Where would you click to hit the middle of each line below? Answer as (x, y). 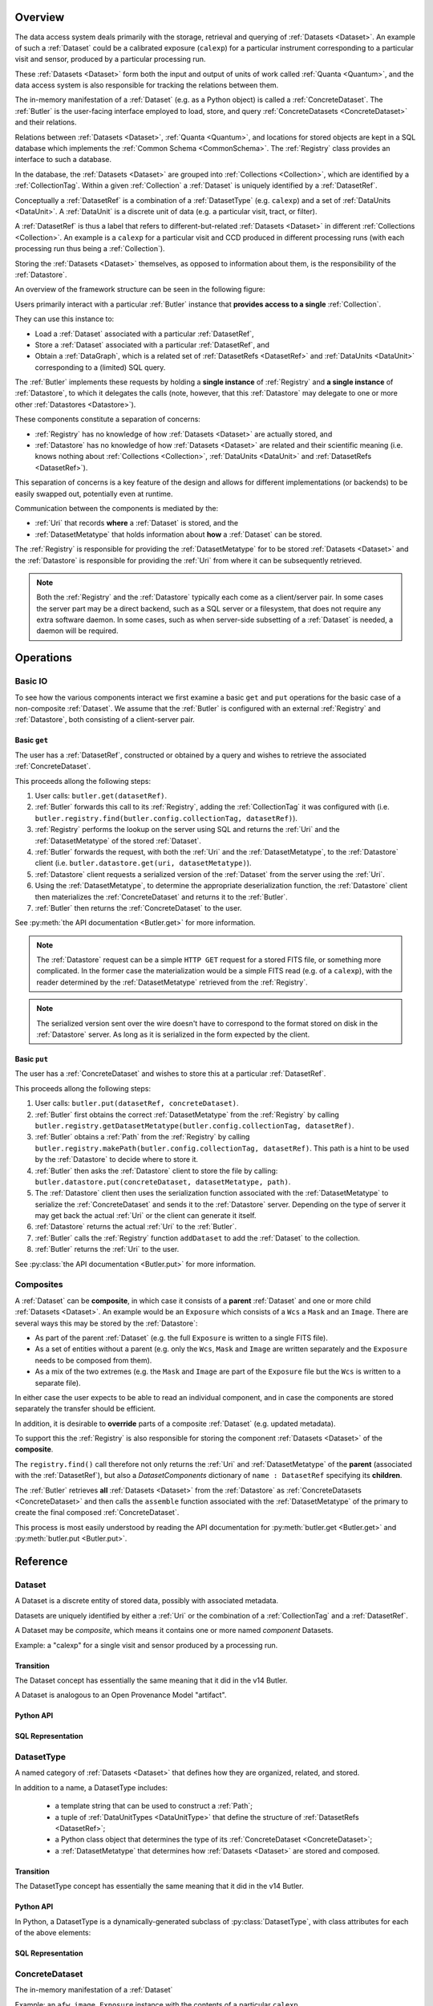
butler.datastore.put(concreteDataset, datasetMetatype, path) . (163, 1182)
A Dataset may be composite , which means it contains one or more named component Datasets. (174, 1630)
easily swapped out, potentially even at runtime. (94, 493)
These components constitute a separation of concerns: (107, 419)
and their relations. (46, 122)
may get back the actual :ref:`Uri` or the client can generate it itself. (146, 1216)
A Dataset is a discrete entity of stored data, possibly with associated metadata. (147, 1601)
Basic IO (31, 681)
